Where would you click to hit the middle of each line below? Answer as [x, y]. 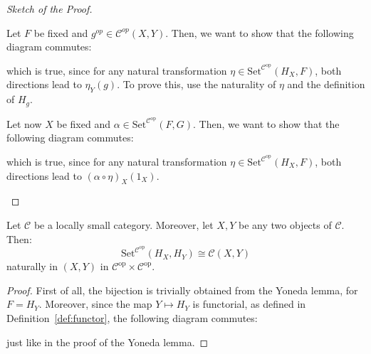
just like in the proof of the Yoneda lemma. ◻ [108, 342]
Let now [24, 123]
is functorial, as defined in [249, 304]
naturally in [32, 266]
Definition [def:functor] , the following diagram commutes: [132, 318]
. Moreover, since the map [95, 304]
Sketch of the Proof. [49, 9]
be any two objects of [285, 224]
